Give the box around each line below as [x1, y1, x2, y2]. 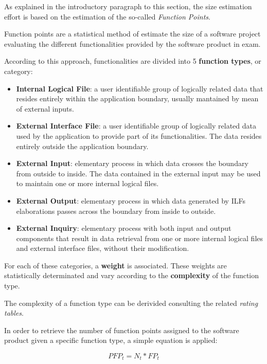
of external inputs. [16, 103, 74, 114]
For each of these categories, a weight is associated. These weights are [4, 260, 227, 270]
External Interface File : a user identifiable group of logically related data [16, 120, 256, 131]
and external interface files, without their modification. [16, 243, 189, 253]
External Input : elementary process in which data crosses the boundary [16, 158, 248, 169]
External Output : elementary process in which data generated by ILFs [16, 195, 245, 206]
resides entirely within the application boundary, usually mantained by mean [16, 93, 259, 104]
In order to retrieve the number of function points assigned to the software [4, 324, 239, 335]
